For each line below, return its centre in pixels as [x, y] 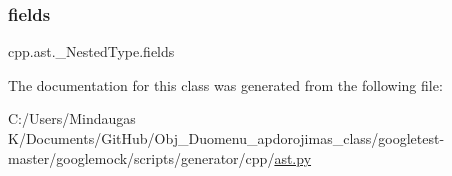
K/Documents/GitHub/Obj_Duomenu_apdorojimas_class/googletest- [226, 138]
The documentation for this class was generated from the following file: [225, 84]
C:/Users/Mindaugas [72, 118]
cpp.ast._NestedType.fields [91, 51]
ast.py [293, 157]
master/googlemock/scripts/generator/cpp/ [141, 157]
